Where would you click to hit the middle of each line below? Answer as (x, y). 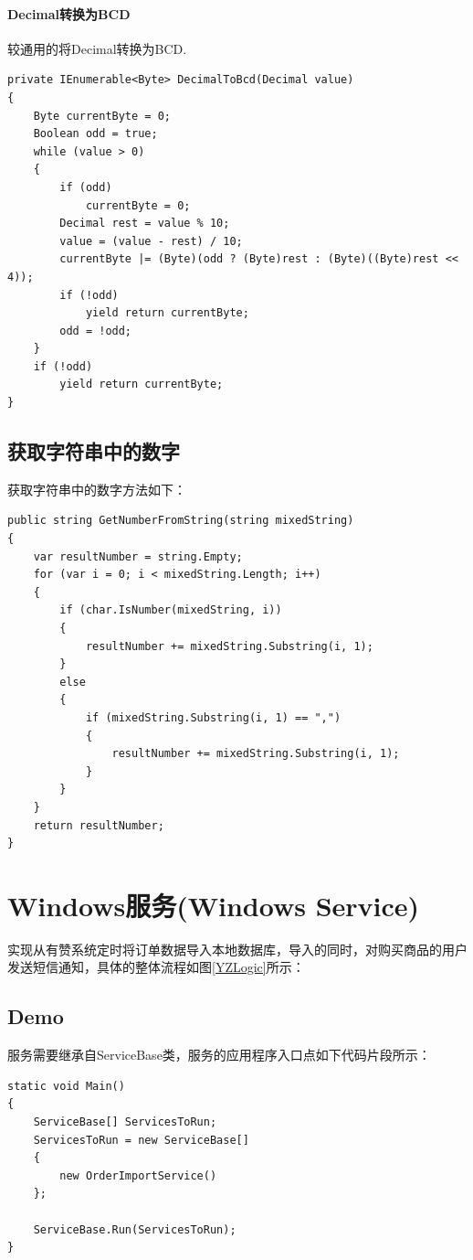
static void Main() (66, 1086)
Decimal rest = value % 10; (145, 224)
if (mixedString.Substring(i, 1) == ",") (213, 718)
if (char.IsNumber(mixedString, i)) (171, 610)
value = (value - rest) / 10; (151, 241)
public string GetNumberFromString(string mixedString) (181, 521)
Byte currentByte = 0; (102, 116)
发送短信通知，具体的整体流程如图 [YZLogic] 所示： (156, 967)
